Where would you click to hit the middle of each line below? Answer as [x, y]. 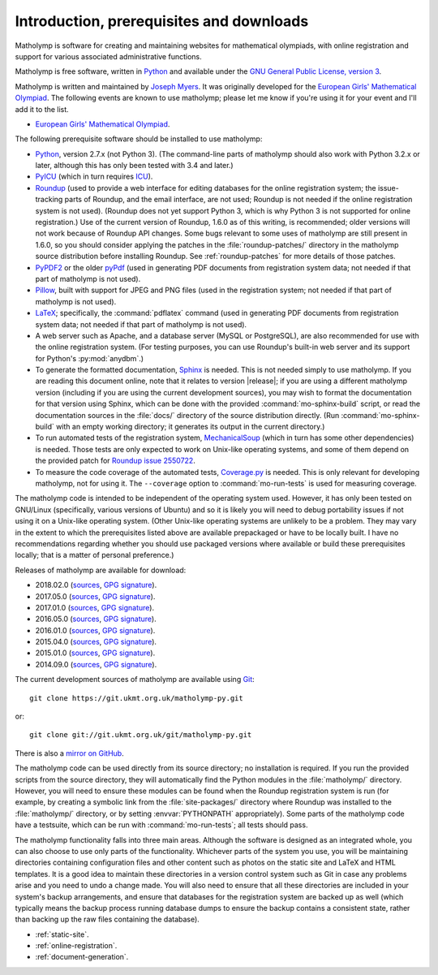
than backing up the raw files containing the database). [107, 919]
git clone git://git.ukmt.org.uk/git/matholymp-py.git [141, 735]
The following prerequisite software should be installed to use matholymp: [139, 139]
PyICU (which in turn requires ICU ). [94, 177]
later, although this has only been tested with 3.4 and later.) [135, 166]
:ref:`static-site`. [62, 934]
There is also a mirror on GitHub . [70, 753]
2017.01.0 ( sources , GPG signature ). [94, 607]
